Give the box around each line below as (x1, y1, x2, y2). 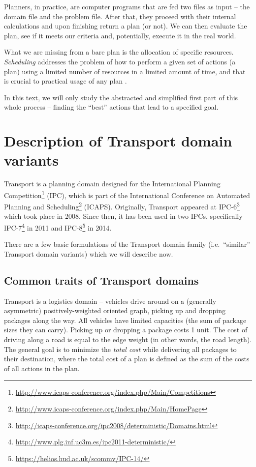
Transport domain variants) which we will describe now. (4, 248, 173, 259)
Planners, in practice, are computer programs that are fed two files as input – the (4, 1, 250, 11)
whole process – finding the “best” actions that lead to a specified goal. (4, 102, 219, 112)
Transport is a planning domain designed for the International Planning (4, 178, 221, 189)
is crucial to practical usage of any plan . (4, 76, 127, 86)
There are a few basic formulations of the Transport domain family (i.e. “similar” (4, 239, 250, 249)
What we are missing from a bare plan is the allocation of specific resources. (4, 47, 234, 57)
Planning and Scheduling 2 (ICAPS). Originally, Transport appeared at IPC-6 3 (4, 200, 240, 211)
